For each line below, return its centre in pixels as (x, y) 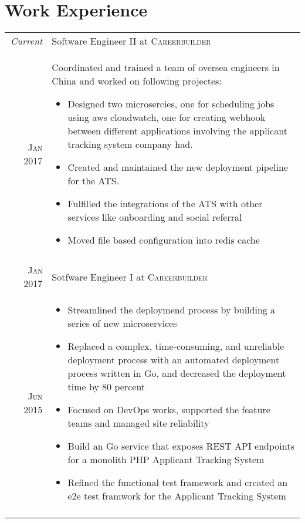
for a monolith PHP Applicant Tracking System (166, 460)
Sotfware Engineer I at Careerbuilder (130, 276)
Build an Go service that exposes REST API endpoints (181, 446)
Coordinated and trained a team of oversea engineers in (166, 68)
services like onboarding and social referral (155, 217)
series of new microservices (122, 323)
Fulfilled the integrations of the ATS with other (165, 204)
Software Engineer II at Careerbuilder (131, 41)
